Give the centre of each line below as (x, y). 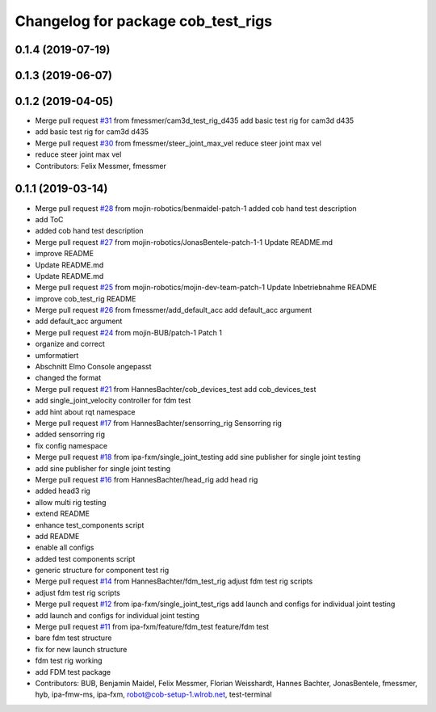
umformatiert (57, 355)
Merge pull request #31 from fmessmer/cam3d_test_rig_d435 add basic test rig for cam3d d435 (195, 120)
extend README (63, 514)
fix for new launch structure (81, 649)
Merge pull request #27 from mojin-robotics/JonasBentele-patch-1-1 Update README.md (184, 242)
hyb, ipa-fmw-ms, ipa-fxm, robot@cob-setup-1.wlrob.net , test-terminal (153, 694)
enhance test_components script (90, 525)
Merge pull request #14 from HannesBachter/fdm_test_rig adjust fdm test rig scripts (174, 581)
